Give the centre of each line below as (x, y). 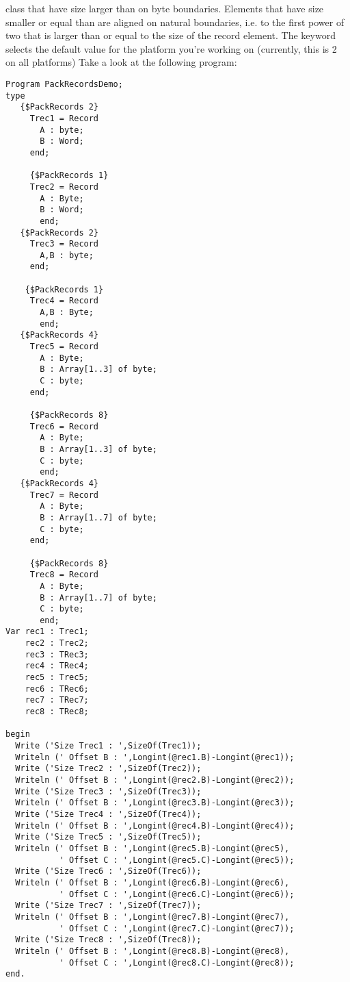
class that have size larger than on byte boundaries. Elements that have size (165, 8)
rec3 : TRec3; (57, 654)
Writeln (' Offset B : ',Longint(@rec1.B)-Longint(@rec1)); (155, 757)
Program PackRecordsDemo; (64, 84)
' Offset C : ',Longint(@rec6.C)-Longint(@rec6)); (177, 894)
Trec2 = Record (64, 187)
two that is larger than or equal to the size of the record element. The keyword (171, 35)
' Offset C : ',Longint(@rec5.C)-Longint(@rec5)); (177, 860)
